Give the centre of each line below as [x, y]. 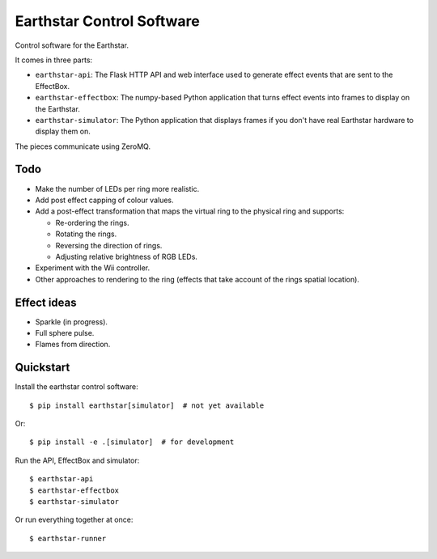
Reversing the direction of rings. [109, 245]
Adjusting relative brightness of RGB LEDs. [127, 256]
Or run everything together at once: [74, 520]
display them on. [63, 131]
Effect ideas [46, 302]
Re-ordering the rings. [92, 222]
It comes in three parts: [54, 60]
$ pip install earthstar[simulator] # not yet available [147, 405]
